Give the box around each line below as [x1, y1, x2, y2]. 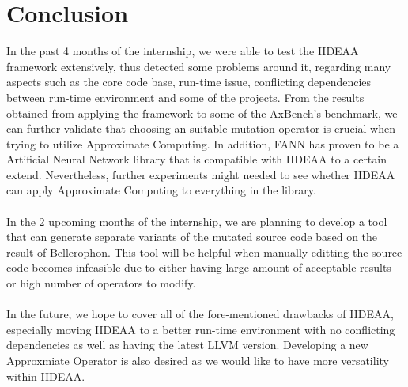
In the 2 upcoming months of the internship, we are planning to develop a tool [6, 212, 387, 229]
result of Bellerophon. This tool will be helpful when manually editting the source [6, 243, 402, 260]
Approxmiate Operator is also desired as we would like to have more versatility [6, 352, 389, 368]
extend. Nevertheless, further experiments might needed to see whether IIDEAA [6, 166, 395, 182]
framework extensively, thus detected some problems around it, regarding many [6, 58, 391, 74]
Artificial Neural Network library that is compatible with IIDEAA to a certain [6, 151, 387, 167]
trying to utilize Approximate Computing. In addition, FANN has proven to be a [6, 135, 399, 152]
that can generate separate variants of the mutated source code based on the [6, 228, 378, 245]
